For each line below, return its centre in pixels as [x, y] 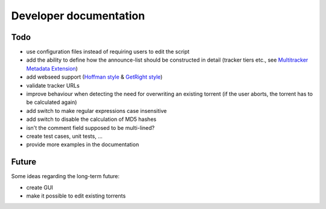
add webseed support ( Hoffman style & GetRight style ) [94, 77]
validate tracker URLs [53, 85]
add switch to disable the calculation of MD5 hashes [91, 119]
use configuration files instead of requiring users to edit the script [108, 52]
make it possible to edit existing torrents [76, 196]
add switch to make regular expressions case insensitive [97, 111]
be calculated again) [52, 102]
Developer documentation [78, 16]
